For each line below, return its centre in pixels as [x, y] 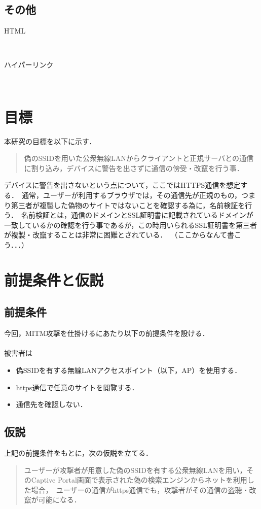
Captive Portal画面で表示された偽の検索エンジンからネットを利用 [139, 480]
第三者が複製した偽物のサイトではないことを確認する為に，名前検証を [128, 205]
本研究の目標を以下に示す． [50, 141]
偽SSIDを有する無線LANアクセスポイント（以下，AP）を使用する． [129, 370]
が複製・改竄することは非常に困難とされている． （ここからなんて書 [119, 235]
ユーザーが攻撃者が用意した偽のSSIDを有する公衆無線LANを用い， [135, 470]
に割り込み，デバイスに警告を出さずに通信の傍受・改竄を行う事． [134, 168]
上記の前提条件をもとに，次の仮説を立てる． [79, 452]
